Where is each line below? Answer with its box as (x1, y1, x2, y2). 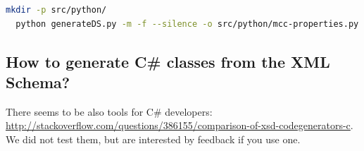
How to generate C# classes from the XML (6, 50, 330, 72)
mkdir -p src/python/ (6, 5, 107, 15)
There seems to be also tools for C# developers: (6, 104, 213, 119)
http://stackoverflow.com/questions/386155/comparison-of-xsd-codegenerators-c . (6, 118, 353, 133)
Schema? (6, 71, 70, 92)
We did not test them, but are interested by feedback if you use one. (6, 131, 301, 146)
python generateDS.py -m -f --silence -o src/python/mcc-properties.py (15, 18, 359, 29)
